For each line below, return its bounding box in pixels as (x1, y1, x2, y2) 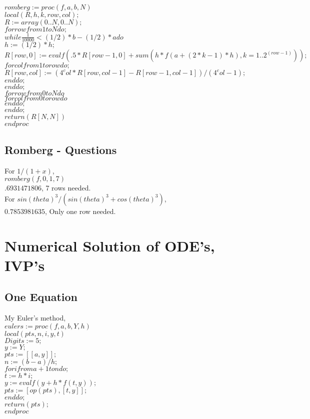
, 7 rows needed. (41, 182, 91, 193)
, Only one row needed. (44, 205, 116, 216)
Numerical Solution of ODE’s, (4, 235, 215, 255)
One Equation (4, 289, 78, 304)
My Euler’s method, (4, 312, 66, 323)
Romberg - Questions (4, 141, 117, 157)
